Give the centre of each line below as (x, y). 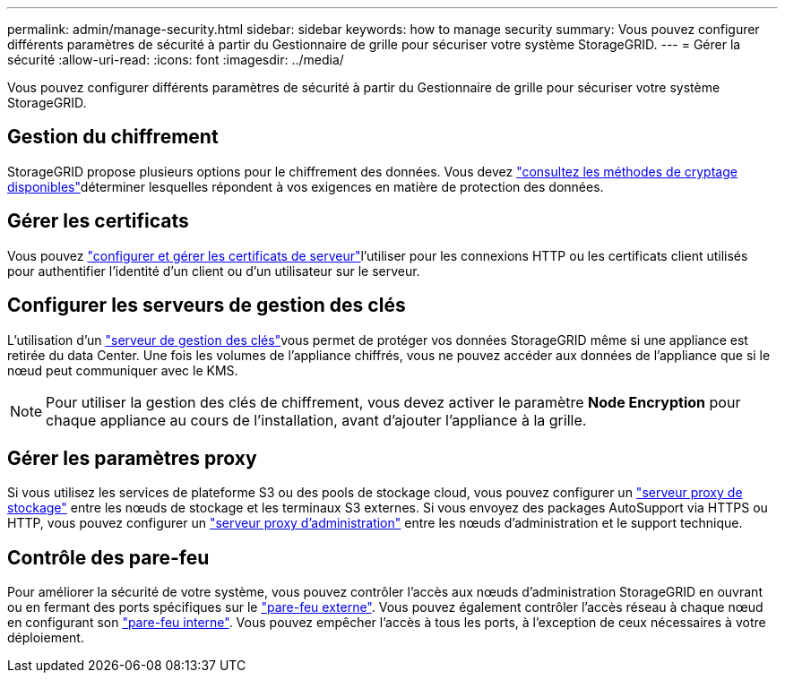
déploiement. (46, 638)
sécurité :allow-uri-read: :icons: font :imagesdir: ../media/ (176, 60)
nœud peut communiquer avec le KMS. (123, 370)
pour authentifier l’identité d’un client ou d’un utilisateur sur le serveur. (214, 271)
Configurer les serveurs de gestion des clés (207, 306)
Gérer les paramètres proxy (132, 458)
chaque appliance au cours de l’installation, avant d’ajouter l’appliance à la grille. (316, 420)
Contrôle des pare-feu (108, 557)
